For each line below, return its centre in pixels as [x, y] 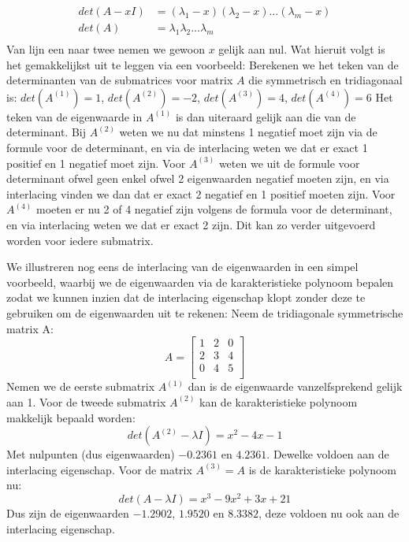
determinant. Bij [46, 132]
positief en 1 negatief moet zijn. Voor [96, 163]
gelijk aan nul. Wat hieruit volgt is [302, 49]
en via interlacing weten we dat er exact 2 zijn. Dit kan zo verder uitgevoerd [191, 225]
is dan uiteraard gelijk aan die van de [266, 116]
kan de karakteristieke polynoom [279, 401]
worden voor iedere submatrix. [80, 240]
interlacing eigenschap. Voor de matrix [99, 469]
